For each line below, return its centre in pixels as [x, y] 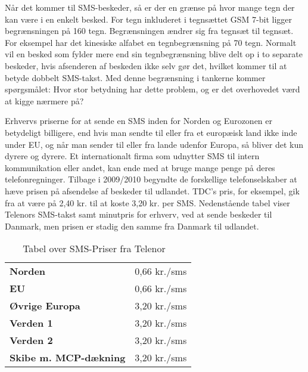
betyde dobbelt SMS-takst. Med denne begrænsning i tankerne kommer [135, 77]
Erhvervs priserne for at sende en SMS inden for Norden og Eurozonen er [139, 121]
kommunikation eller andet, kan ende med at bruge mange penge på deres [140, 167]
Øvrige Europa [45, 306]
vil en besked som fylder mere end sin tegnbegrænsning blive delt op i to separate [154, 54]
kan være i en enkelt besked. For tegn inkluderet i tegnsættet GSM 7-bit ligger [149, 19]
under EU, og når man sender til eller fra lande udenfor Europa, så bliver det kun [154, 144]
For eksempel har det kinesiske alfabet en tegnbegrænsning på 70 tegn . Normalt [151, 42]
